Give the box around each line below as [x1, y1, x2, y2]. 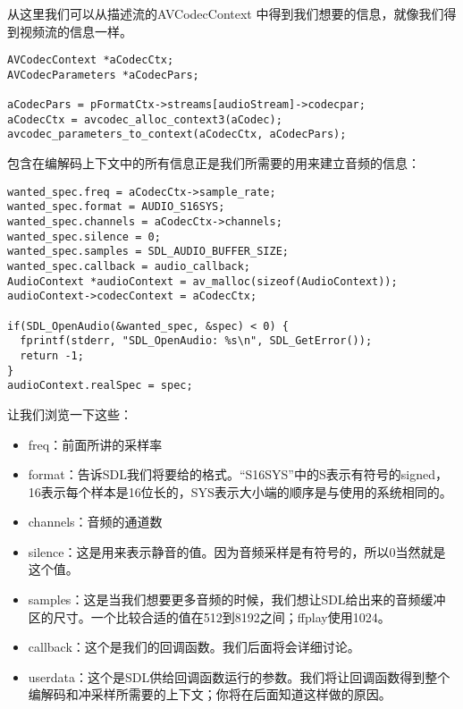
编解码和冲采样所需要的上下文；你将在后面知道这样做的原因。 [28, 685, 391, 704]
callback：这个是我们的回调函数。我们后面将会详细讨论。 [28, 637, 360, 656]
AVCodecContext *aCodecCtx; [7, 54, 174, 67]
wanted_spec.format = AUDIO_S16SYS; [7, 200, 225, 214]
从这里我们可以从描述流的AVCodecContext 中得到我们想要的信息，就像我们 [7, 4, 444, 22]
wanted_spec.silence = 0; [7, 230, 161, 243]
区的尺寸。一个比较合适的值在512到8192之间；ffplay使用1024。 [28, 607, 391, 626]
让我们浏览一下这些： [7, 404, 132, 423]
